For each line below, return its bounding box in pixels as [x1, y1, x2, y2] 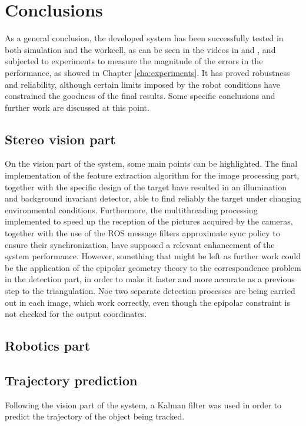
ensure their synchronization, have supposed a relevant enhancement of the [5, 238, 275, 250]
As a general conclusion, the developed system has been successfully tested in [5, 32, 284, 44]
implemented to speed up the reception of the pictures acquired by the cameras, [5, 215, 293, 227]
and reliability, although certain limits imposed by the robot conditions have [5, 78, 280, 90]
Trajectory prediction [5, 371, 138, 389]
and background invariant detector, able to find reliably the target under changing [5, 192, 301, 204]
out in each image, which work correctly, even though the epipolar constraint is [5, 296, 290, 308]
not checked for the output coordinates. [5, 308, 147, 320]
